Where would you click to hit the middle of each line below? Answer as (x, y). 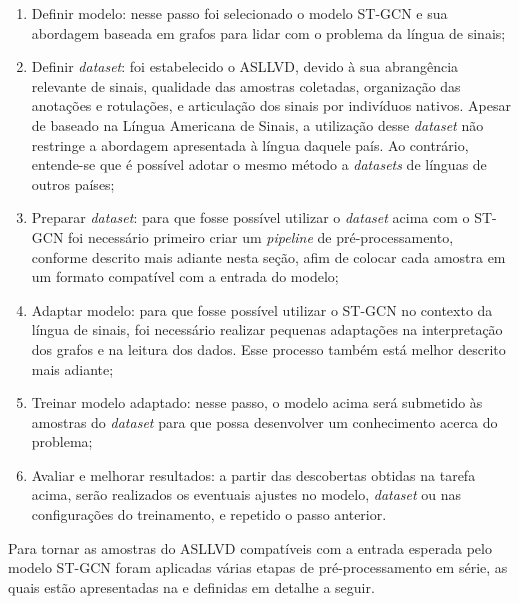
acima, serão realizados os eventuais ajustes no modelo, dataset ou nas (246, 494)
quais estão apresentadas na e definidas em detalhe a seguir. (191, 586)
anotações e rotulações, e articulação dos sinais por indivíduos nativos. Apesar (271, 105)
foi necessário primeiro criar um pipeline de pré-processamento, (261, 236)
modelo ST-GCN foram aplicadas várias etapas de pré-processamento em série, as (258, 567)
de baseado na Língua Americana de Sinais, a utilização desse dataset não (257, 124)
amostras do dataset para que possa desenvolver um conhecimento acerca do (264, 421)
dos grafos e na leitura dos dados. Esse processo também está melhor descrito (268, 348)
